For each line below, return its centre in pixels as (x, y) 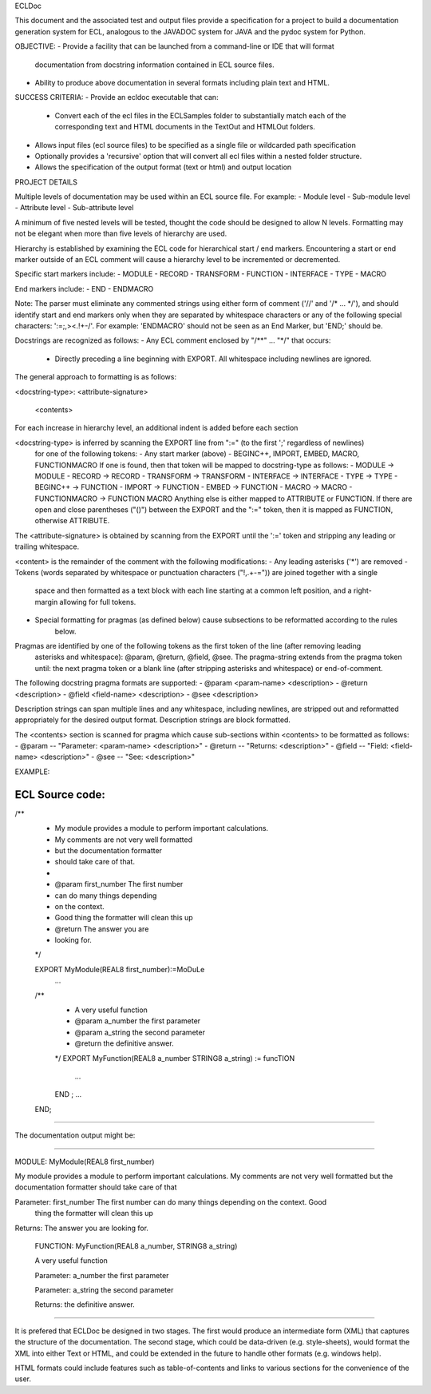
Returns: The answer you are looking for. (82, 1228)
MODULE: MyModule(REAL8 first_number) (85, 1162)
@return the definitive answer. (125, 1043)
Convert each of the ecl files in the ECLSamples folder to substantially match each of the (200, 115)
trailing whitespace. (47, 546)
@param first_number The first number (119, 884)
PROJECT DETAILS (46, 182)
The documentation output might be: (75, 1135)
